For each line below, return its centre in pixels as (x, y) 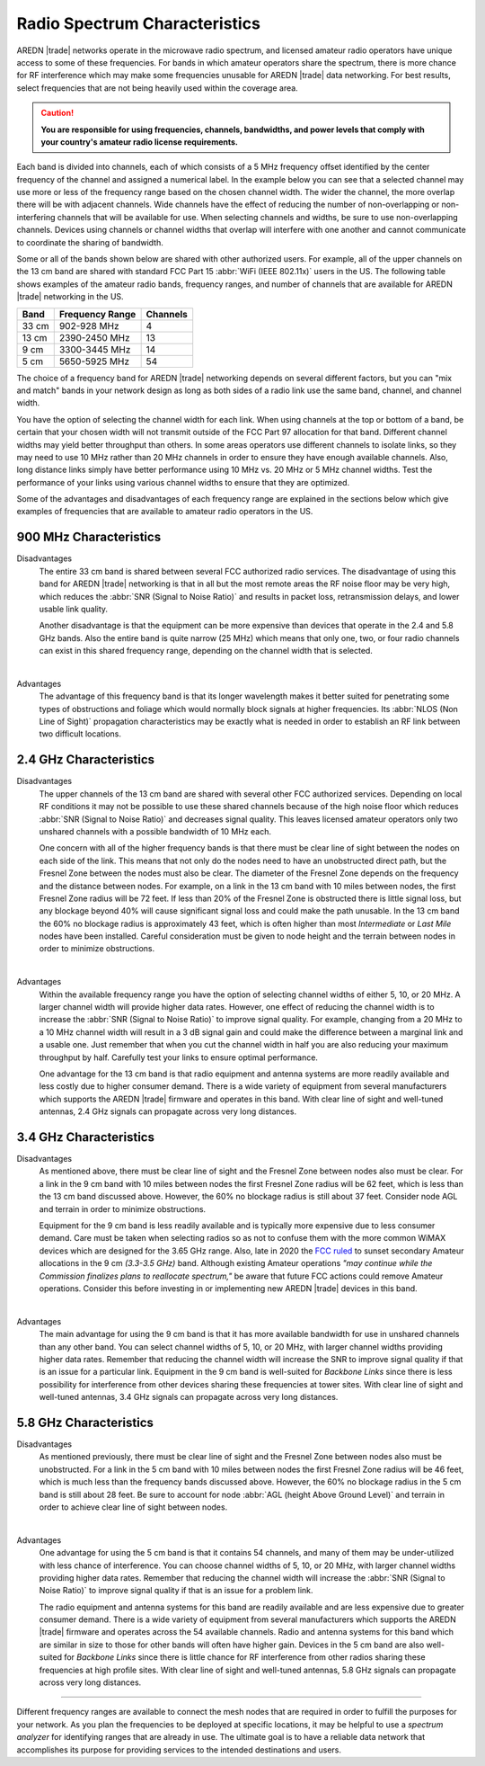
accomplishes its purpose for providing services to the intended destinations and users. (179, 1750)
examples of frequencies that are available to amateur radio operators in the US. (165, 512)
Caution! (57, 113)
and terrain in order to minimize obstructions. (123, 1209)
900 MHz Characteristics (89, 537)
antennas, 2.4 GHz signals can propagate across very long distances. (168, 1111)
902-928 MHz (89, 326)
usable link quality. (73, 609)
